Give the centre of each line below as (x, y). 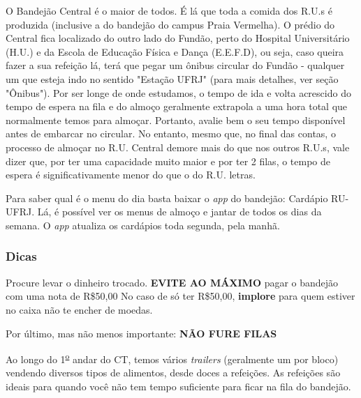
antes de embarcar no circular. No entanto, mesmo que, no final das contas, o (171, 133)
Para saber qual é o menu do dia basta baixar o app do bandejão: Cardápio (167, 198)
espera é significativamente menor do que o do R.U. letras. (131, 175)
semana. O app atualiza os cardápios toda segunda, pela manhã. (143, 225)
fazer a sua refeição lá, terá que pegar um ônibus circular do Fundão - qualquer (175, 65)
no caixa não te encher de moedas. (79, 309)
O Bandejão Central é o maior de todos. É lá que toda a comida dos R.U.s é (169, 10)
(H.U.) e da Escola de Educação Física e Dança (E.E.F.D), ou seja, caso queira (175, 51)
